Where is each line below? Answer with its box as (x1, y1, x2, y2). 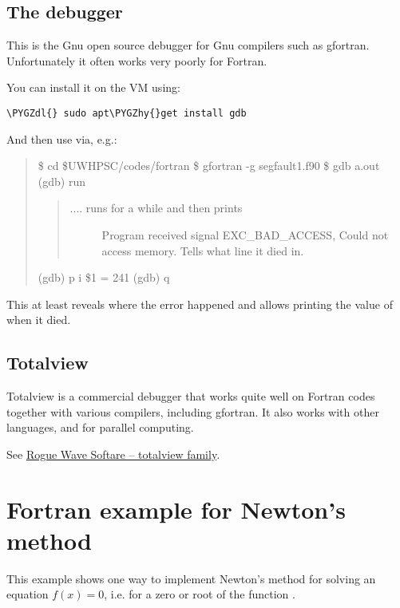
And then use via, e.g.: (6, 130, 117, 147)
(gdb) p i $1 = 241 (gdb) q (38, 269, 170, 286)
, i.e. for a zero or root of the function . (104, 586, 295, 602)
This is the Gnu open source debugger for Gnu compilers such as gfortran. (6, 37, 370, 53)
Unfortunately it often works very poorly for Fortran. (6, 52, 267, 69)
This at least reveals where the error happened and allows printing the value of (6, 295, 393, 312)
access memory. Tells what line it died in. (101, 242, 304, 259)
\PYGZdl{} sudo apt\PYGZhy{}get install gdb (6, 107, 247, 119)
